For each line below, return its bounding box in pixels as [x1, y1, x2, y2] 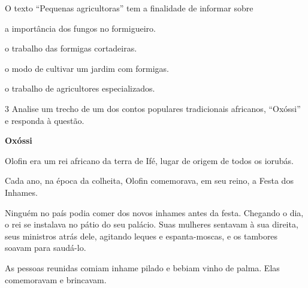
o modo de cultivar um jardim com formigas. [5, 62, 169, 74]
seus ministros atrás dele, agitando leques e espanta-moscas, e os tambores [5, 229, 278, 242]
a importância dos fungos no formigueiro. [5, 22, 156, 34]
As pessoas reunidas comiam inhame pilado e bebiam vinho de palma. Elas [5, 261, 280, 274]
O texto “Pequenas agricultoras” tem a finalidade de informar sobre [5, 2, 253, 14]
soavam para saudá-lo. [5, 241, 86, 254]
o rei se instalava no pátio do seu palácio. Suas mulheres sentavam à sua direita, [5, 218, 298, 231]
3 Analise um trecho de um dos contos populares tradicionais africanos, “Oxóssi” [5, 102, 301, 114]
